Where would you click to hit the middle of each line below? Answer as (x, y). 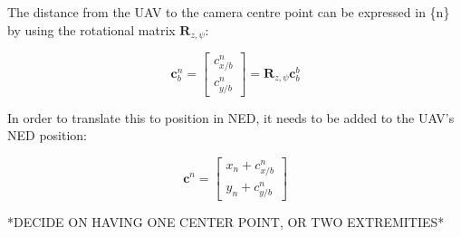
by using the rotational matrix (91, 29)
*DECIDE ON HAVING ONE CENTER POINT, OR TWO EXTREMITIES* (226, 222)
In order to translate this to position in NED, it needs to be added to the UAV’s (231, 117)
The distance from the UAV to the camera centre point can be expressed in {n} (229, 12)
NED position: (47, 135)
